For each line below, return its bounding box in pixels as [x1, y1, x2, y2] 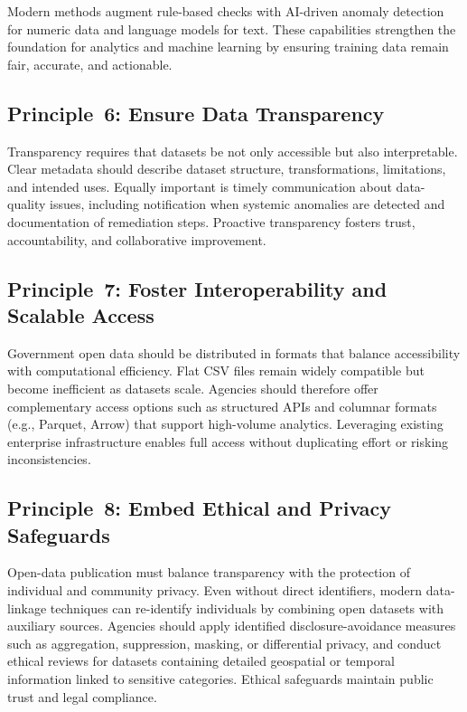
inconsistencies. [7, 450, 91, 469]
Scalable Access [7, 300, 154, 328]
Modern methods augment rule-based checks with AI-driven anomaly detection [7, 2, 444, 20]
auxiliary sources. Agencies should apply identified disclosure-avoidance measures [7, 616, 456, 635]
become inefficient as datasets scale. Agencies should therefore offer [7, 378, 378, 397]
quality [7, 195, 46, 214]
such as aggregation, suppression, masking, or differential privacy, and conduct [7, 633, 442, 652]
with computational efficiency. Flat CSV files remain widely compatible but [7, 361, 425, 380]
